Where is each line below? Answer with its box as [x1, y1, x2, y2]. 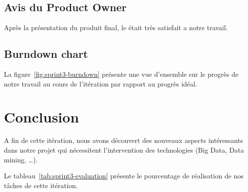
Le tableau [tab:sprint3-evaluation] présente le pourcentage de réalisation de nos [4, 171, 244, 181]
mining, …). [4, 154, 38, 164]
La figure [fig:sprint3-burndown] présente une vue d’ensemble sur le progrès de [4, 69, 239, 79]
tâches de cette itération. [4, 180, 78, 190]
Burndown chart [4, 46, 88, 61]
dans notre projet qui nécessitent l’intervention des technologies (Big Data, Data [4, 144, 244, 155]
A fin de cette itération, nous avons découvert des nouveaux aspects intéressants [4, 135, 243, 145]
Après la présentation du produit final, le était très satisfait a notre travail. [4, 22, 228, 33]
